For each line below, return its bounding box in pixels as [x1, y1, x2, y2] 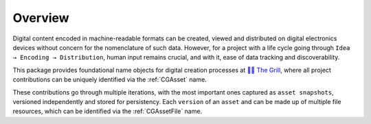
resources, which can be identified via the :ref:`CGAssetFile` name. [12, 107, 203, 116]
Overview [12, 10, 69, 25]
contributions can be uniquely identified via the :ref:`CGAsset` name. [12, 75, 207, 84]
